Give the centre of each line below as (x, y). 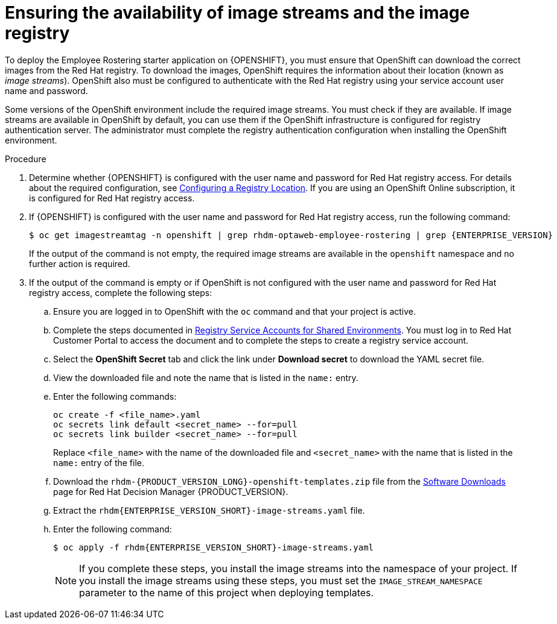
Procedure (26, 159)
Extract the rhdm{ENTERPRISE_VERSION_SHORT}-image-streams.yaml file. (209, 510)
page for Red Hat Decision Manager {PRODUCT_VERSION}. (171, 491)
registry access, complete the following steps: (121, 292)
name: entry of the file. (99, 462)
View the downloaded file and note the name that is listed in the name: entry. (206, 377)
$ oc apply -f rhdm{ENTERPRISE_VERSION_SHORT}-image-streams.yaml (214, 547)
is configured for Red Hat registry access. (112, 198)
